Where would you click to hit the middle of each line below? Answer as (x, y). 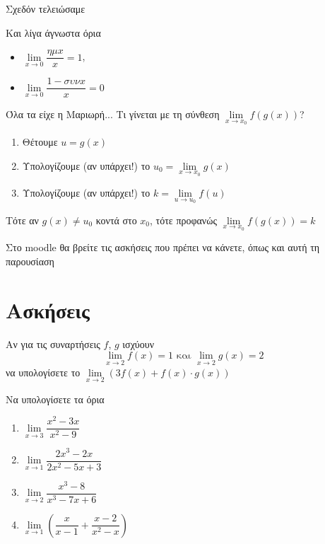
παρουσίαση (30, 261)
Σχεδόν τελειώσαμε (46, 8)
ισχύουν (138, 343)
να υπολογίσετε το (43, 372)
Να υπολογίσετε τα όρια (55, 399)
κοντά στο (116, 220)
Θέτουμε (40, 141)
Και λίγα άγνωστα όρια (53, 32)
